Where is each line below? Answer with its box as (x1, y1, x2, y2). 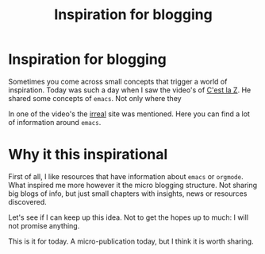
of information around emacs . (8, 117, 102, 127)
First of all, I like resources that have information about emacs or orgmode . (8, 171, 244, 181)
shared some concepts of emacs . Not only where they (8, 93, 182, 103)
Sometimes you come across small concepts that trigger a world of (8, 76, 228, 86)
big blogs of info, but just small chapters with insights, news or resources (8, 189, 248, 198)
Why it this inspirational (8, 146, 168, 164)
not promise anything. (8, 221, 80, 230)
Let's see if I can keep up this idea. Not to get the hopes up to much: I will (8, 213, 248, 222)
